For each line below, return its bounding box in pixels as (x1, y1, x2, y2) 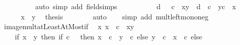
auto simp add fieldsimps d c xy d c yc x (35, 1, 236, 11)
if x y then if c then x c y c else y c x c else (14, 31, 202, 41)
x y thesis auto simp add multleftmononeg (21, 11, 209, 21)
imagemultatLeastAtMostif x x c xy (4, 21, 134, 32)
